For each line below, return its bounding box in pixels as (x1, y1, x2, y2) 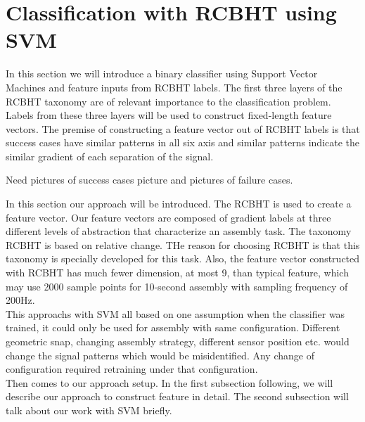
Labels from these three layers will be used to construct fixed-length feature (6, 108, 332, 122)
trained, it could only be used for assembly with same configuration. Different (6, 320, 340, 335)
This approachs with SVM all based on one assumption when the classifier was (6, 306, 345, 321)
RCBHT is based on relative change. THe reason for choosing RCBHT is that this (6, 237, 360, 252)
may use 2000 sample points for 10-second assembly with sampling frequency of (6, 279, 348, 293)
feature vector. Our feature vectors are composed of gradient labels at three (6, 210, 331, 224)
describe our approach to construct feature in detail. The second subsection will (6, 389, 349, 404)
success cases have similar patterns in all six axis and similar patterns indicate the (6, 135, 360, 150)
